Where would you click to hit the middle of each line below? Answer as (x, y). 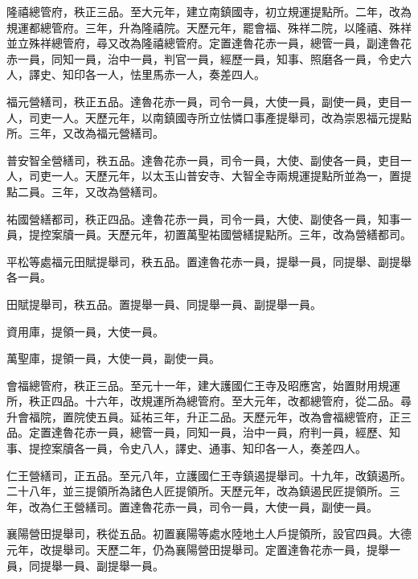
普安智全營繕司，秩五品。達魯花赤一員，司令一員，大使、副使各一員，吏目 (203, 160)
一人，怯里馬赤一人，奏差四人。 (180, 74)
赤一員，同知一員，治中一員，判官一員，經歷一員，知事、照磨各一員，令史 (203, 58)
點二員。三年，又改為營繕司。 (85, 191)
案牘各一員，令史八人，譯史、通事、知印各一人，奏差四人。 (209, 448)
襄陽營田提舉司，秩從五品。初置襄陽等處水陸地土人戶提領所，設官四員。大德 (209, 534)
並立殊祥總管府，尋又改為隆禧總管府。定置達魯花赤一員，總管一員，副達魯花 (209, 43)
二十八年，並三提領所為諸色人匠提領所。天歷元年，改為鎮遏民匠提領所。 (198, 491)
